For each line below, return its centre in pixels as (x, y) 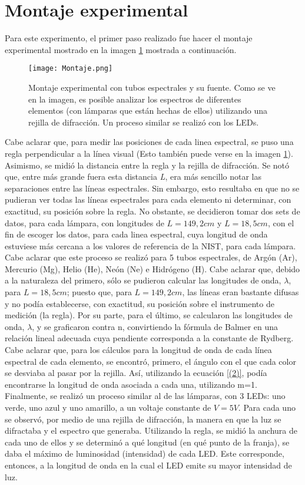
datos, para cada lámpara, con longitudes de (84, 222)
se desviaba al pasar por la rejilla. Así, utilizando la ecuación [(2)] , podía (136, 373)
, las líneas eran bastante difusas (241, 292)
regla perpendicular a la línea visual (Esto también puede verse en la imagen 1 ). (149, 153)
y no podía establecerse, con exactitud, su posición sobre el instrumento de (140, 303)
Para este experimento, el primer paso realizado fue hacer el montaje (129, 38)
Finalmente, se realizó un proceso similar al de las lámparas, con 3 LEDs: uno (145, 396)
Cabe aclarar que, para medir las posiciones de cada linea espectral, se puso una (149, 142)
